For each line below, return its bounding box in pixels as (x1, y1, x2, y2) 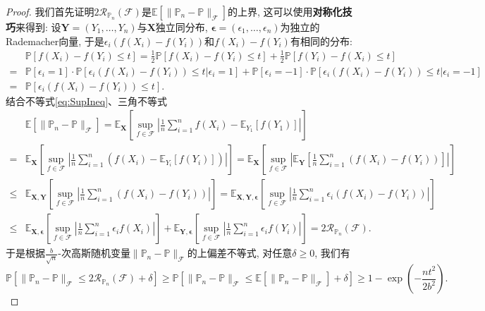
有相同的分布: (290, 33, 352, 48)
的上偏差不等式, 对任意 (187, 245, 293, 260)
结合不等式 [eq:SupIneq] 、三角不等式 (6, 93, 168, 108)
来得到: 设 (16, 20, 61, 34)
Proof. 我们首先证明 (6, 4, 94, 18)
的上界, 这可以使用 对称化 (228, 4, 343, 18)
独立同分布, (155, 20, 208, 34)
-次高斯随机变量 (58, 245, 130, 260)
